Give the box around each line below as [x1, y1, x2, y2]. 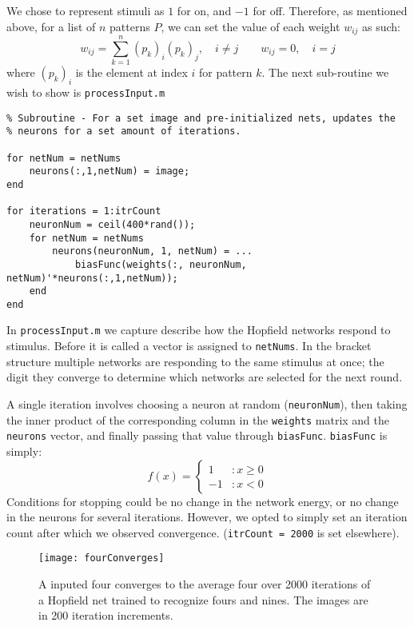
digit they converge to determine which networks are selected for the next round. [6, 369, 403, 385]
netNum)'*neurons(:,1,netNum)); [6, 272, 178, 284]
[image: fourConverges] [38, 552, 165, 564]
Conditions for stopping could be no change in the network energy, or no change [6, 492, 399, 509]
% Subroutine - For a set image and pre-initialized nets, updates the [6, 112, 396, 124]
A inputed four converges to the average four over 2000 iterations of [38, 576, 371, 592]
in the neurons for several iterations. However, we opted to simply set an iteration [6, 508, 408, 525]
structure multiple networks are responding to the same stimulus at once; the [6, 353, 384, 369]
